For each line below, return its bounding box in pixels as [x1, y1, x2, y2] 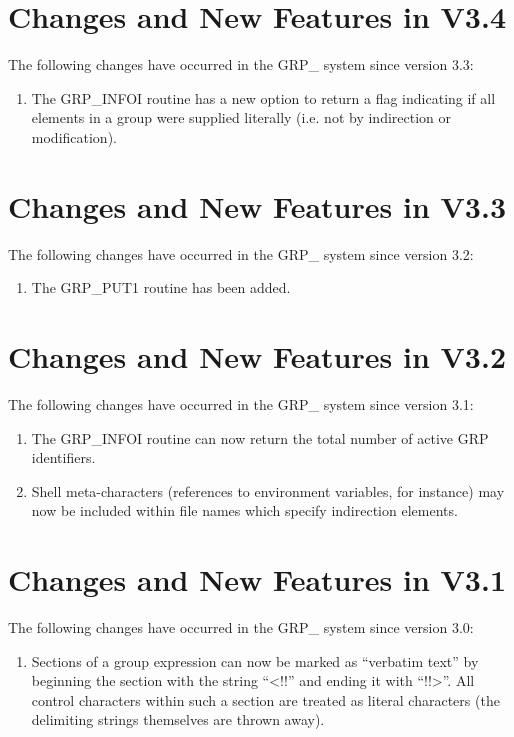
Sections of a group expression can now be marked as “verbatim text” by [31, 650, 479, 671]
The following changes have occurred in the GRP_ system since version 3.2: [8, 243, 474, 264]
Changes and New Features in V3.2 [8, 336, 506, 376]
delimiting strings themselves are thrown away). [31, 709, 325, 730]
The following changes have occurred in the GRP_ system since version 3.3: [8, 54, 474, 75]
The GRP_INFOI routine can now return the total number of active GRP [31, 427, 489, 448]
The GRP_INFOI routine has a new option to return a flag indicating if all [31, 87, 496, 108]
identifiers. [31, 447, 96, 468]
